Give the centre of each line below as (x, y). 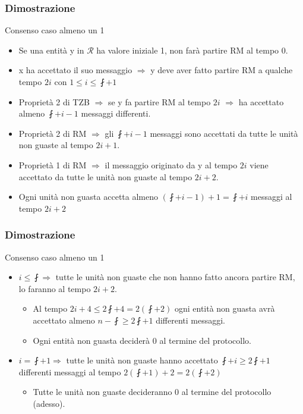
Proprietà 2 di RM (53, 133)
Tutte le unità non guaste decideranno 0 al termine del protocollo (152, 392)
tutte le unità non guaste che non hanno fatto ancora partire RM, (175, 277)
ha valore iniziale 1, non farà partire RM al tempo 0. (192, 50)
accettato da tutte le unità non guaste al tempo (105, 176)
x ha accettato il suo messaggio (75, 70)
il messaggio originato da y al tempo (171, 164)
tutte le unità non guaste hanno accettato (142, 360)
